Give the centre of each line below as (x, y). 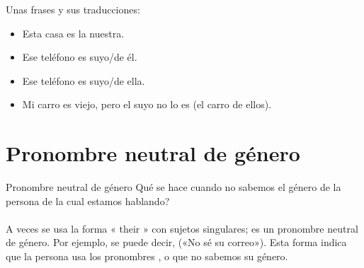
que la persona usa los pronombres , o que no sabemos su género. (147, 256)
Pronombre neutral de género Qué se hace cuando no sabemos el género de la (174, 187)
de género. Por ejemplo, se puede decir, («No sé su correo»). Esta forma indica (176, 242)
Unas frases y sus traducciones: (73, 9)
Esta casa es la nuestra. (73, 33)
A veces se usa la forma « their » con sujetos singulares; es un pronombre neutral (182, 228)
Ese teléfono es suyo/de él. (80, 57)
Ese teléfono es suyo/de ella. (84, 80)
